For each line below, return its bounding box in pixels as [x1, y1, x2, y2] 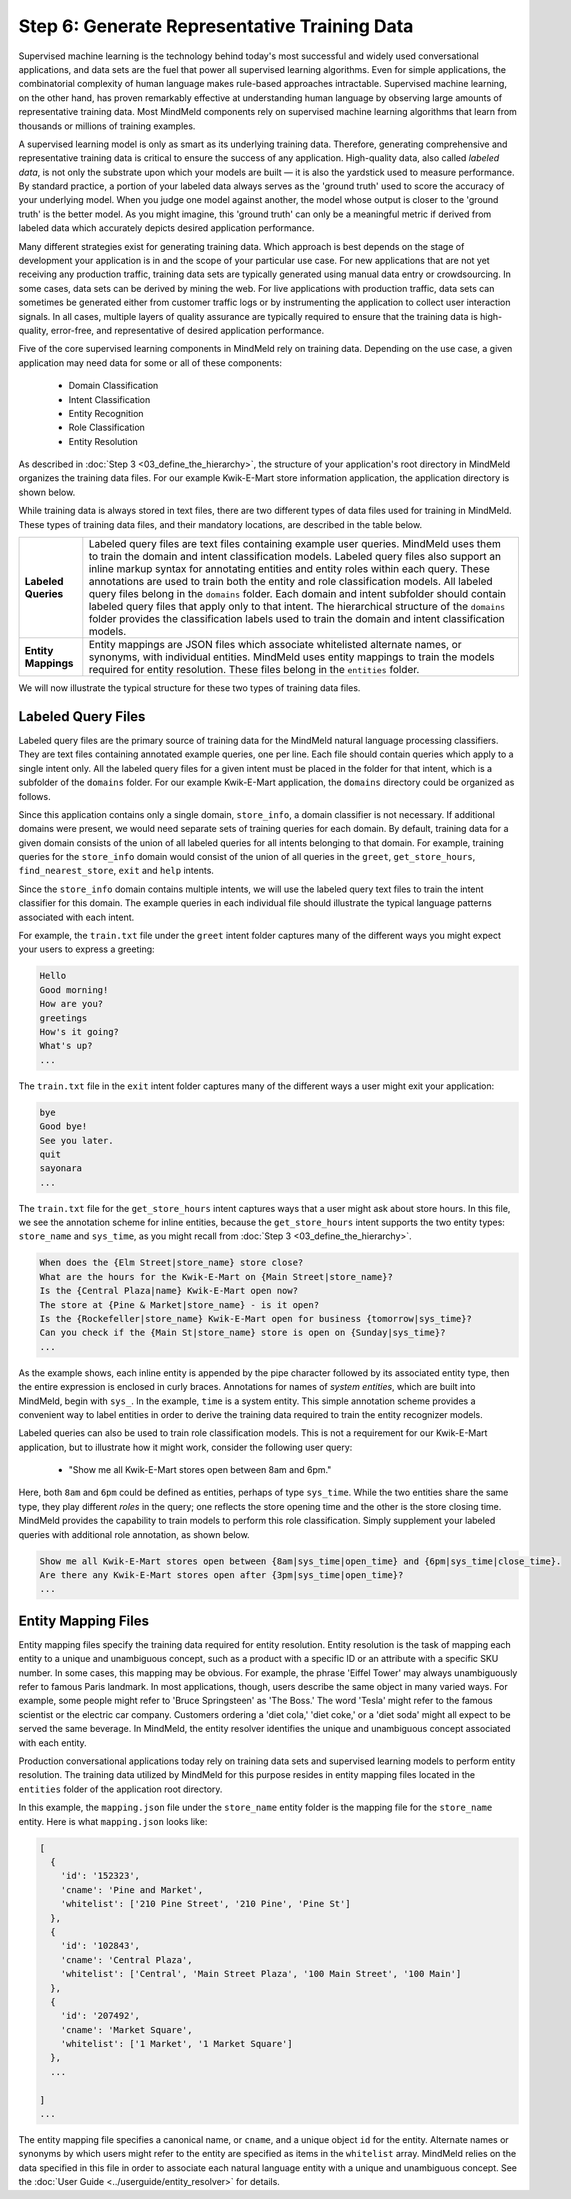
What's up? [39, 1040, 93, 1052]
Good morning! [39, 984, 109, 995]
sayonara [39, 1163, 83, 1174]
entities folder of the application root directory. [18, 1783, 223, 1795]
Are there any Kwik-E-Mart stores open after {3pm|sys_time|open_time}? [39, 1570, 404, 1581]
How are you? [39, 998, 104, 1010]
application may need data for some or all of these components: [18, 356, 282, 369]
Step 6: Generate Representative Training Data [18, 15, 414, 37]
